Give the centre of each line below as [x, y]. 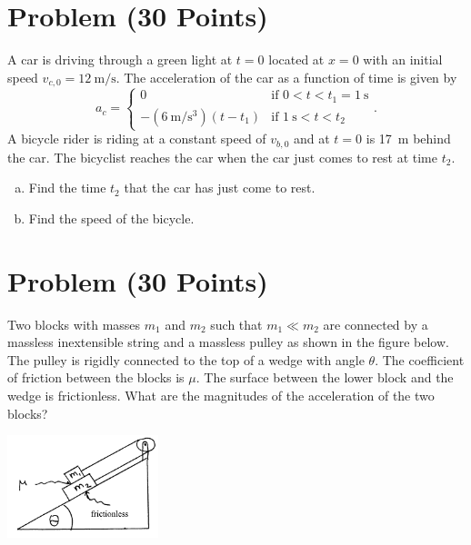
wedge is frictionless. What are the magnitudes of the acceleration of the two [221, 395]
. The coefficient [420, 359]
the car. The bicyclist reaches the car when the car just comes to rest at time [222, 157]
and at [312, 139]
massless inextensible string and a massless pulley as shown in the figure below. [228, 342]
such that [236, 324]
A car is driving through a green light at [120, 59]
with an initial [403, 59]
